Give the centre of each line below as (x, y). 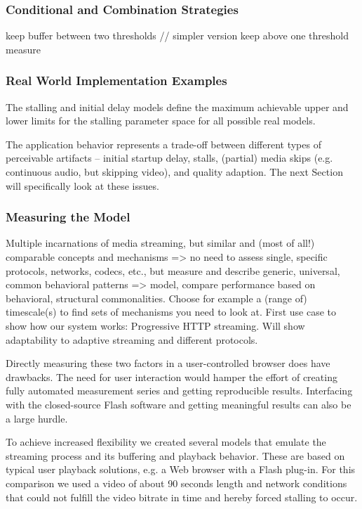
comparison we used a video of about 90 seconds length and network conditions (176, 483)
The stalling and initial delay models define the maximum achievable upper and (177, 107)
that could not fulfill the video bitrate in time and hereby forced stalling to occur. (182, 497)
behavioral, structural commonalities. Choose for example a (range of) (156, 298)
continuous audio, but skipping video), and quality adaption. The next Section (174, 172)
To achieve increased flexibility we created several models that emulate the (166, 442)
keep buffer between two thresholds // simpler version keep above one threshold (177, 36)
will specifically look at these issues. (82, 185)
